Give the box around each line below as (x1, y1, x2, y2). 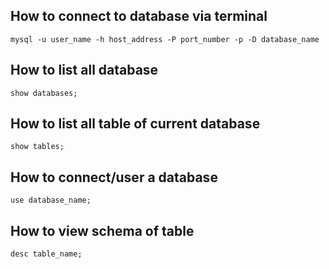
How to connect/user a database (10, 169, 218, 186)
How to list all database (10, 62, 159, 79)
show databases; (10, 88, 78, 98)
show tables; (10, 142, 65, 152)
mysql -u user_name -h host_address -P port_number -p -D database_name (10, 34, 320, 44)
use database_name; (10, 195, 92, 206)
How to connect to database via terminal (10, 8, 268, 25)
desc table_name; (10, 249, 83, 259)
